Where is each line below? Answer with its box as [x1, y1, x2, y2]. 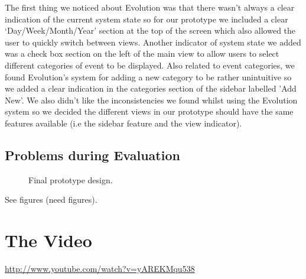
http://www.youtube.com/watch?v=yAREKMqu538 [5, 262, 195, 275]
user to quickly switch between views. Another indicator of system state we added [5, 35, 301, 48]
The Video [5, 228, 92, 252]
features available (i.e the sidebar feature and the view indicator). [5, 116, 242, 129]
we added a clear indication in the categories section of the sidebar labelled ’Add [5, 82, 297, 95]
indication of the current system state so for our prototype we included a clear [5, 12, 288, 25]
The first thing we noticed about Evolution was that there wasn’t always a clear [5, 1, 295, 13]
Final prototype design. [28, 173, 113, 186]
